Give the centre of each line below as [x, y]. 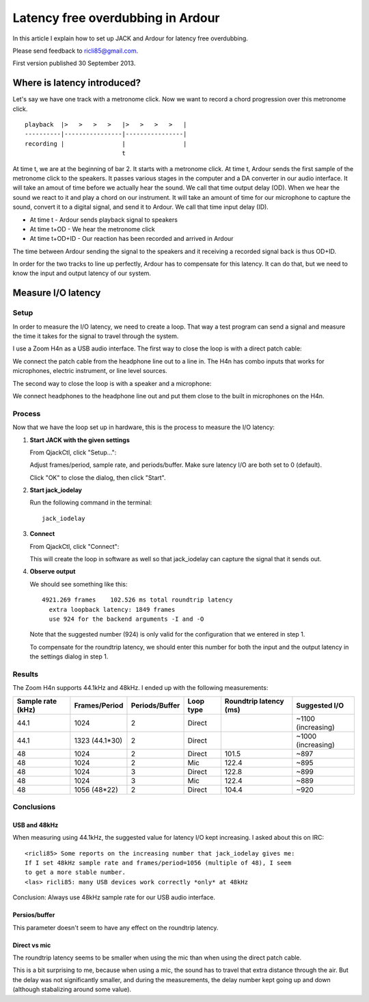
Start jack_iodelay [56, 490]
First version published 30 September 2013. [74, 63]
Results [26, 674]
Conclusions [34, 807]
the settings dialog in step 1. [69, 656]
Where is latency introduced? [77, 83]
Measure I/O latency [57, 293]
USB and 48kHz [36, 825]
